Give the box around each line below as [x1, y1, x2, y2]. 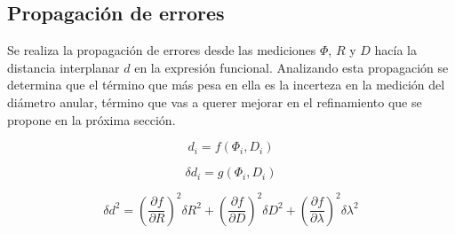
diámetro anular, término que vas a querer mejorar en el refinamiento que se [7, 92, 422, 111]
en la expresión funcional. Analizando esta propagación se [134, 58, 449, 76]
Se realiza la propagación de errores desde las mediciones [7, 41, 316, 59]
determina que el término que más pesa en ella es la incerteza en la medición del [7, 75, 445, 94]
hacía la [374, 41, 417, 59]
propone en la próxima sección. [7, 110, 176, 129]
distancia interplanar [7, 58, 120, 76]
